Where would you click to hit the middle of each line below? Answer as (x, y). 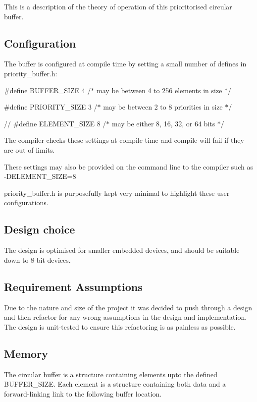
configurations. (26, 202)
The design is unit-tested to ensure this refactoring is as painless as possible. (120, 326)
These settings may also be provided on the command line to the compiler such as (128, 166)
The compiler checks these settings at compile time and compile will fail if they (124, 140)
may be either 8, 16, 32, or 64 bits (163, 123)
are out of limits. (29, 149)
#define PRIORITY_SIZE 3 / (51, 107)
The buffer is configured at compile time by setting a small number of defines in (125, 64)
